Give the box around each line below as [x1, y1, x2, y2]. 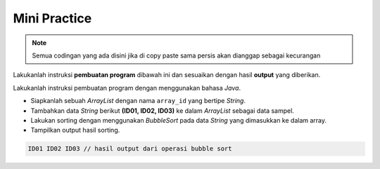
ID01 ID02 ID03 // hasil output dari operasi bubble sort [27, 144, 232, 153]
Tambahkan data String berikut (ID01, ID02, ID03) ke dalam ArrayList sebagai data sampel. [30, 106, 295, 115]
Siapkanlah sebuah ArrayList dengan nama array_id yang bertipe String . [30, 97, 246, 105]
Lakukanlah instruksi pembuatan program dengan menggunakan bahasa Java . [13, 83, 241, 92]
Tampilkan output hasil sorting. [30, 126, 120, 135]
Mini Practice [13, 11, 92, 26]
